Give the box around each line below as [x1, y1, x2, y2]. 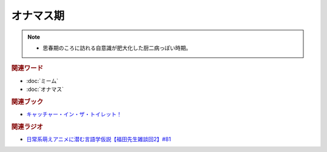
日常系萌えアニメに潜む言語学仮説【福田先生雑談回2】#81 [26, 136, 171, 143]
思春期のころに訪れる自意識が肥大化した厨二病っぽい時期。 [42, 44, 191, 51]
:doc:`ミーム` [26, 77, 59, 84]
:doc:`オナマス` [26, 85, 64, 93]
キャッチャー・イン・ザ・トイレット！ [26, 111, 122, 118]
